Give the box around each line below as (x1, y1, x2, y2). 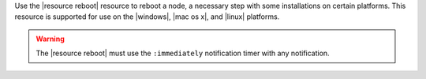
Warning (35, 34, 65, 43)
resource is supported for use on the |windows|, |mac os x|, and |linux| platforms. (14, 12, 280, 21)
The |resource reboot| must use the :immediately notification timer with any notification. (35, 48, 331, 58)
